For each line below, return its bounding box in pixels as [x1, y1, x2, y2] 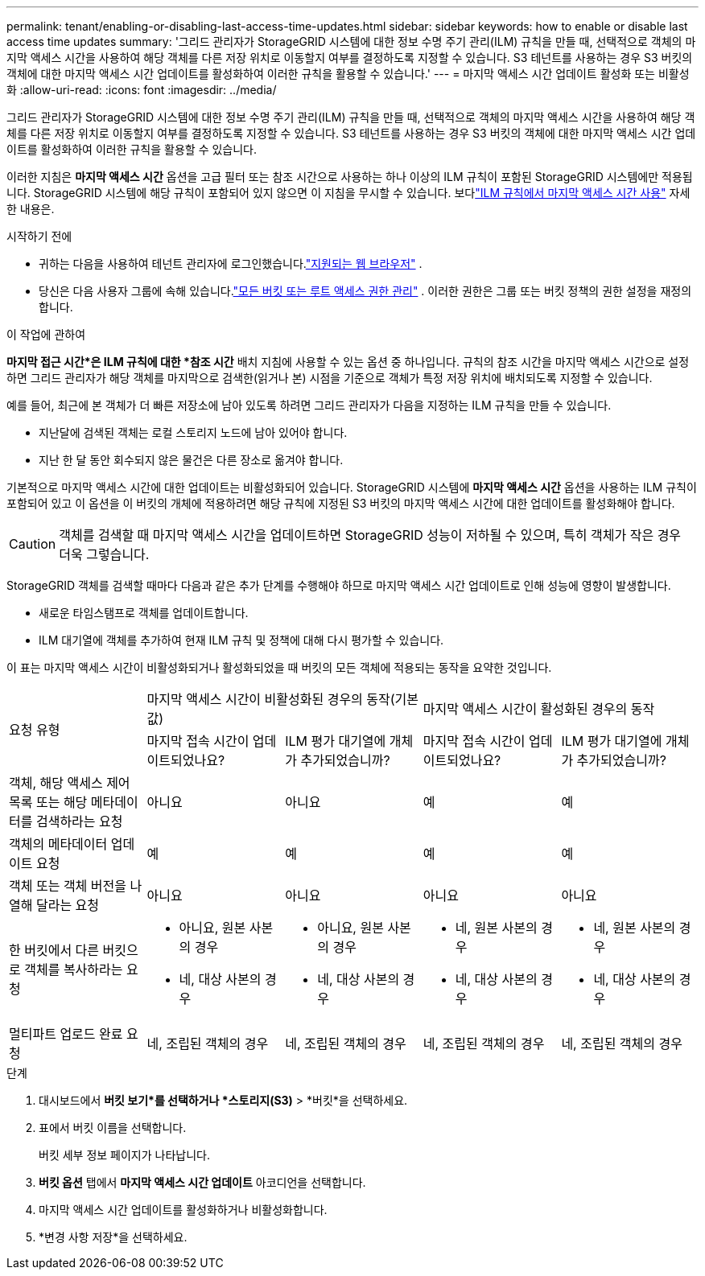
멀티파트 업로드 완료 [9, 1026, 123, 1042]
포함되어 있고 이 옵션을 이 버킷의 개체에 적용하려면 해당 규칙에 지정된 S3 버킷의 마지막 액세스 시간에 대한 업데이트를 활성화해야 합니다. [6, 496, 675, 510]
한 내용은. [6, 202, 55, 216]
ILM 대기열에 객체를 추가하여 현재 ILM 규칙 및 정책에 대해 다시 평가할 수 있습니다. [39, 633, 444, 647]
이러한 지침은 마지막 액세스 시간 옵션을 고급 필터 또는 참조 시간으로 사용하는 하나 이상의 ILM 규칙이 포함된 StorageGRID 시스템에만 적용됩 [6, 170, 693, 183]
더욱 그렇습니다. [59, 546, 150, 562]
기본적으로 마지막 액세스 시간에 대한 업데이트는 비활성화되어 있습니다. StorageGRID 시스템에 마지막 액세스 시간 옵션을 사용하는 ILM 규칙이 [6, 480, 697, 494]
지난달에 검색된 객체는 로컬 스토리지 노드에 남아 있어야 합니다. [39, 426, 348, 439]
